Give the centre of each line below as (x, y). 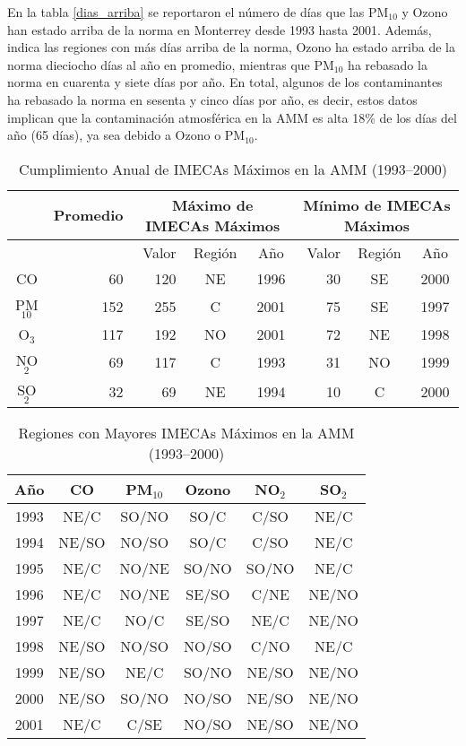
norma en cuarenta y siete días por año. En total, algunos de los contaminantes (225, 82)
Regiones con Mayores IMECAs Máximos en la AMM (186, 432)
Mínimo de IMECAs (377, 204)
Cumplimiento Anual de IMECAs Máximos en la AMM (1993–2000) (233, 169)
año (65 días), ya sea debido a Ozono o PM (126, 135)
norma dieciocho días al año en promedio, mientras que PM (171, 64)
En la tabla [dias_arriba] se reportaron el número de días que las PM (198, 12)
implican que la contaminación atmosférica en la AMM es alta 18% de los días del (232, 117)
